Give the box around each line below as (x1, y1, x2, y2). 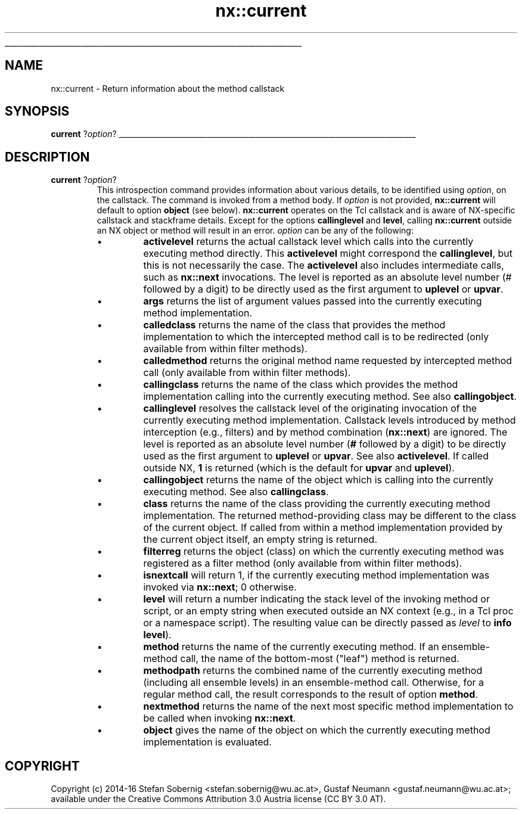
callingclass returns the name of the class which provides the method (143, 378, 458, 391)
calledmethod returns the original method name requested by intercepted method (143, 355, 512, 367)
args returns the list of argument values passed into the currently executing (143, 295, 482, 307)
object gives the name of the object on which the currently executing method (143, 724, 490, 737)
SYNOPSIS (5, 104, 70, 119)
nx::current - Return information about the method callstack (51, 83, 285, 94)
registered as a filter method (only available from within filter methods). (143, 557, 462, 570)
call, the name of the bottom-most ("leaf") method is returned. (180, 653, 459, 665)
